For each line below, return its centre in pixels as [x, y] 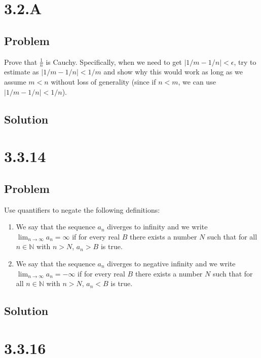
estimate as [22, 72]
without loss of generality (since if [103, 82]
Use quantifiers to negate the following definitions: [82, 209]
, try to [245, 62]
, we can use [197, 82]
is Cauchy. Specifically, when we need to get [114, 62]
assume [15, 82]
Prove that [21, 62]
